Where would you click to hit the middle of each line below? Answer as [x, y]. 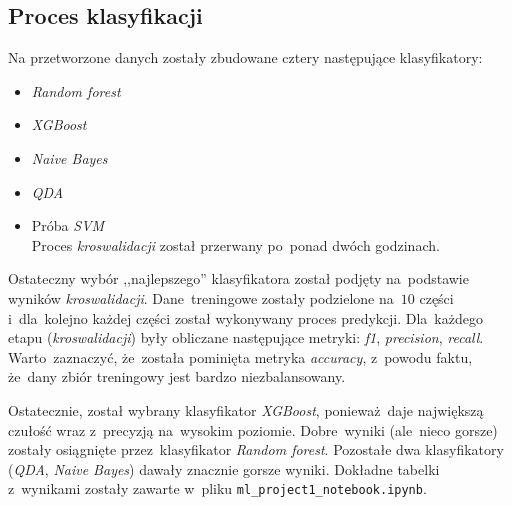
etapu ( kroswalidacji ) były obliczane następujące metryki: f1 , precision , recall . [246, 337]
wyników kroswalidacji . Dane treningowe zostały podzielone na [201, 297]
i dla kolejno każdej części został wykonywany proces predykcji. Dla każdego [245, 317]
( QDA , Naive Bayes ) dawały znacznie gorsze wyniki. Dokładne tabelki [224, 468]
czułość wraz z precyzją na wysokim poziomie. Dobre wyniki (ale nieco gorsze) [253, 429]
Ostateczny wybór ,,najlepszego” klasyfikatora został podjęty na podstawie [238, 278]
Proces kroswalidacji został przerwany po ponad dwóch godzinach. [235, 244]
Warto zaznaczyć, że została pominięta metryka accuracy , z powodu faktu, [240, 356]
